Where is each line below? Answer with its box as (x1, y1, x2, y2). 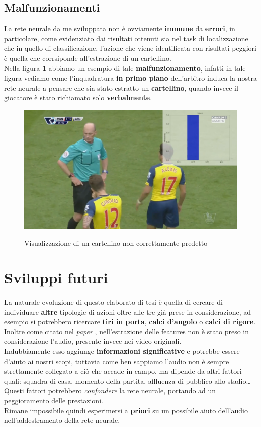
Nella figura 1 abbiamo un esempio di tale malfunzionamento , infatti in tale (4, 62, 246, 73)
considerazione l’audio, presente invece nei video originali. (4, 336, 182, 346)
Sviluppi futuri (4, 267, 108, 288)
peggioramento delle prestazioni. (4, 395, 103, 406)
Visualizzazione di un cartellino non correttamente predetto (24, 238, 208, 248)
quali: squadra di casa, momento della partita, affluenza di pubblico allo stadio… (4, 375, 251, 386)
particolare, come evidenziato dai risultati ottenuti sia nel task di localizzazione (4, 33, 248, 43)
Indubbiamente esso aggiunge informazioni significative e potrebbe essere (4, 346, 240, 357)
